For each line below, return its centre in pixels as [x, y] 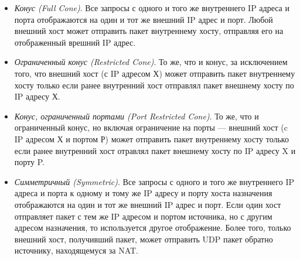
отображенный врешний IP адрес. [75, 42]
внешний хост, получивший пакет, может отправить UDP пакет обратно [144, 239]
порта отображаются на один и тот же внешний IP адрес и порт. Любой [144, 19]
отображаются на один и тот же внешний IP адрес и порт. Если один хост [148, 204]
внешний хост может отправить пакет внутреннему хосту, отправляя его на [149, 31]
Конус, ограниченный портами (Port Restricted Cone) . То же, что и [137, 116]
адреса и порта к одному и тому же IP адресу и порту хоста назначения [143, 193]
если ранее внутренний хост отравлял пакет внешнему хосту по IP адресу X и [155, 150]
